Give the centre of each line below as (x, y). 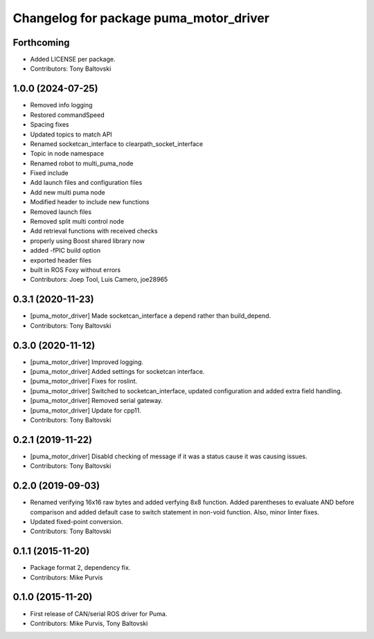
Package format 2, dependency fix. (80, 568)
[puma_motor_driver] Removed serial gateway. (96, 401)
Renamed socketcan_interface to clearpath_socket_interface (117, 144)
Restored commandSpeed (67, 115)
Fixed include (49, 173)
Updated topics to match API (71, 134)
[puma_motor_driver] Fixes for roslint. (84, 381)
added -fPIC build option (65, 251)
